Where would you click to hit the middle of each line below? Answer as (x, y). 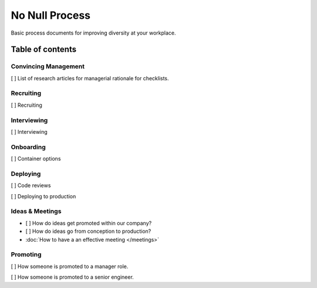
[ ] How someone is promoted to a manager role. (70, 266)
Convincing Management (48, 66)
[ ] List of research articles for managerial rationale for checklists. (90, 78)
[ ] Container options (36, 159)
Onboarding (28, 147)
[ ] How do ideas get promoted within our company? (89, 223)
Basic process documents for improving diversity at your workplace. (93, 33)
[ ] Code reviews (31, 185)
